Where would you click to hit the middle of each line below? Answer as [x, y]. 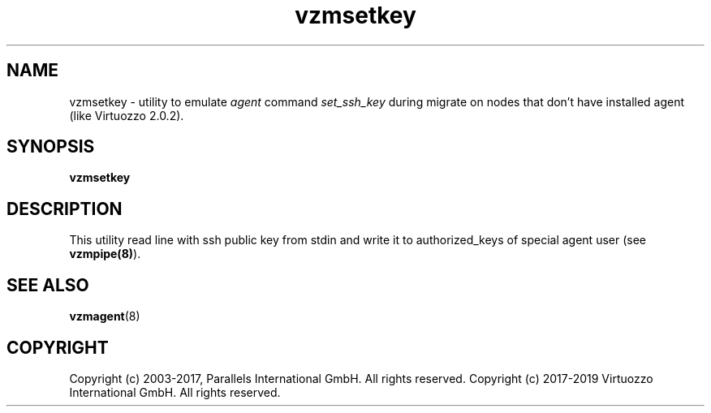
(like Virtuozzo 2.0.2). [127, 115]
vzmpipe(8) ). [105, 254]
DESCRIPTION [65, 209]
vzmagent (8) [105, 316]
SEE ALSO [48, 285]
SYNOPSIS [51, 147]
